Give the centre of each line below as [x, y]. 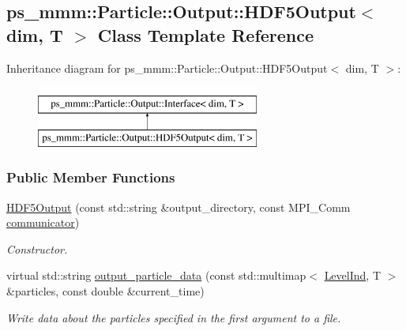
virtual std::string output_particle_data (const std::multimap [156, 275]
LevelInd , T [352, 275]
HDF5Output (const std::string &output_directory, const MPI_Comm [179, 207]
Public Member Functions [91, 177]
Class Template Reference [206, 34]
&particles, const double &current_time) [105, 290]
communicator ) [43, 222]
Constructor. [37, 248]
